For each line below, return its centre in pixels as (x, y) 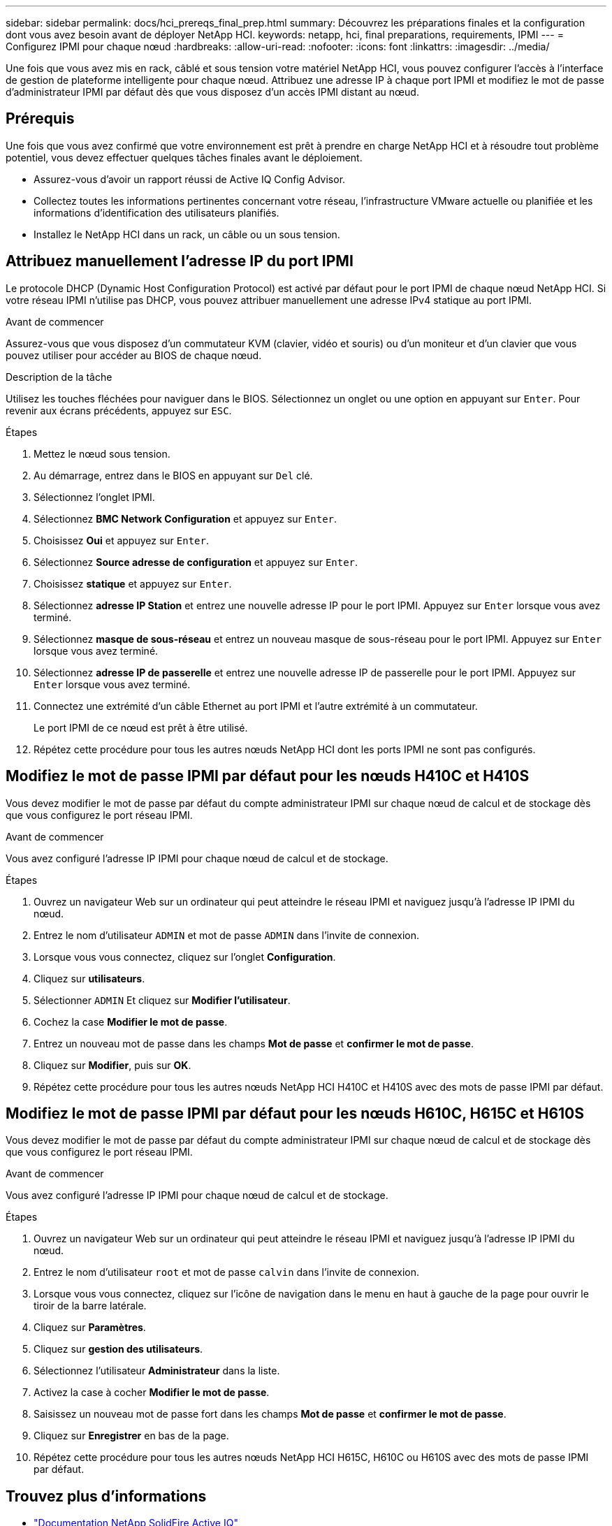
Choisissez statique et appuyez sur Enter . (133, 583)
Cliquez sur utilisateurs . (89, 978)
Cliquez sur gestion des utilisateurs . (118, 1349)
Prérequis (40, 119)
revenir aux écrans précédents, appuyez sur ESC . (119, 410)
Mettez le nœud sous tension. (102, 453)
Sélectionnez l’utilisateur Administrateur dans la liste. (157, 1371)
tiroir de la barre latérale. (90, 1306)
